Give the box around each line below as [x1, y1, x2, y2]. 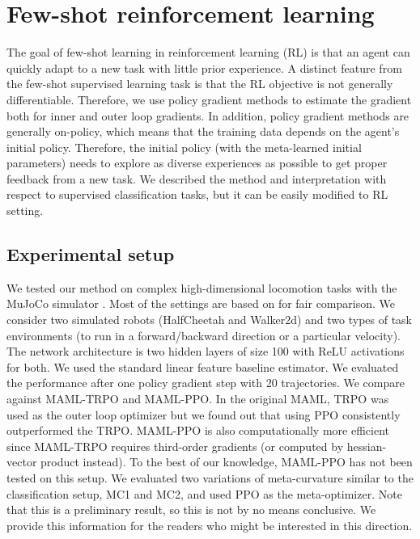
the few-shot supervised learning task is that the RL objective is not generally [6, 75, 393, 92]
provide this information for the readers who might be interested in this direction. [6, 516, 413, 533]
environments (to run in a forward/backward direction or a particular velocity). [6, 326, 401, 343]
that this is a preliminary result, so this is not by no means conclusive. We [6, 501, 376, 518]
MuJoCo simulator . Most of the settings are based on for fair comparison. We [6, 295, 395, 312]
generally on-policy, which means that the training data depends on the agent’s [6, 123, 400, 140]
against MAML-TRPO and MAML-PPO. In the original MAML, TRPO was [6, 390, 389, 407]
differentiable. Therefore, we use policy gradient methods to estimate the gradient [6, 91, 412, 107]
